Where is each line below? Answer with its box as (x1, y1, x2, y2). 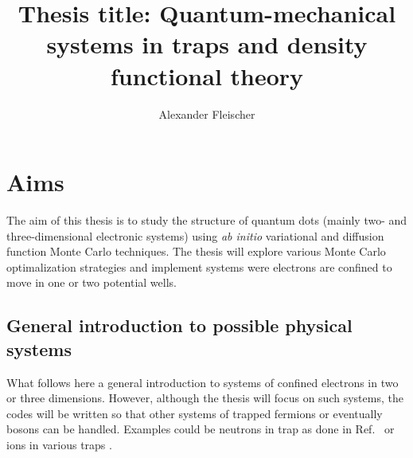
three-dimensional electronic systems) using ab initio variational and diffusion (6, 227, 384, 244)
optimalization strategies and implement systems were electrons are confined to (6, 258, 392, 275)
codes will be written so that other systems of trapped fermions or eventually (6, 405, 383, 421)
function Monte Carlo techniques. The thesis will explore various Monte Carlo (6, 243, 386, 260)
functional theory (110, 59, 304, 92)
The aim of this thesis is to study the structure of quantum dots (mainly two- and (6, 212, 407, 229)
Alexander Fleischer (158, 105, 255, 122)
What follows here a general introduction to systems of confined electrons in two (6, 374, 399, 390)
